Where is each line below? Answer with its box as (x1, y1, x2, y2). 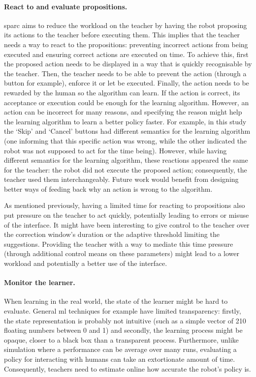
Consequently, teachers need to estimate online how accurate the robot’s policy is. (4, 363, 251, 374)
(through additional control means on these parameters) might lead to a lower (4, 248, 239, 259)
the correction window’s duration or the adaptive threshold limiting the (4, 229, 220, 239)
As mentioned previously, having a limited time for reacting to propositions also (4, 200, 245, 210)
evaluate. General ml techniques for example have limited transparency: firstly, (4, 306, 241, 316)
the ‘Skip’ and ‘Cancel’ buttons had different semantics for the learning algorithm (4, 126, 251, 136)
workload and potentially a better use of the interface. (4, 258, 167, 268)
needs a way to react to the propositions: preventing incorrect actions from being (4, 39, 248, 49)
